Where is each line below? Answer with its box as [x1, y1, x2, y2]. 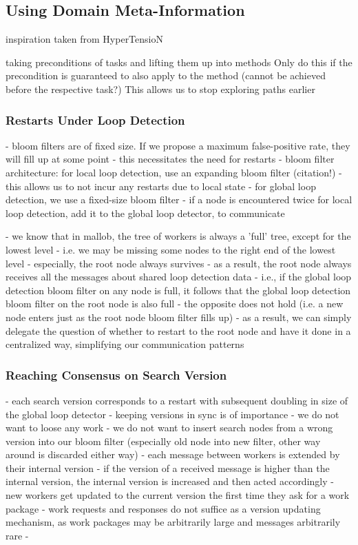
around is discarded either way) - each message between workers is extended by [6, 447, 340, 462]
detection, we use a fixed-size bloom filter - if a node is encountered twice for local [6, 192, 352, 207]
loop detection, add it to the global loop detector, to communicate [6, 205, 285, 220]
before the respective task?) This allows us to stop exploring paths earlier [6, 81, 315, 96]
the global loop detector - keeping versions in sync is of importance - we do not [6, 407, 339, 421]
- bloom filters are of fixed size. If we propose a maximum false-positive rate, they [6, 138, 350, 152]
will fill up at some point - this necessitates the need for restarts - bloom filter [6, 152, 335, 166]
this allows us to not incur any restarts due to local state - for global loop [6, 178, 316, 193]
